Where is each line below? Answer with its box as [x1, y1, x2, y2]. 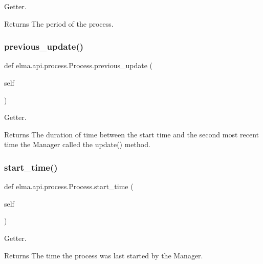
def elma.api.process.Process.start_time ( [4, 181, 134, 192]
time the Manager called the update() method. [4, 139, 150, 150]
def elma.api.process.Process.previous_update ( [4, 60, 153, 71]
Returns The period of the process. [4, 18, 114, 29]
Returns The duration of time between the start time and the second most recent [4, 129, 259, 139]
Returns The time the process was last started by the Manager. [4, 250, 203, 260]
